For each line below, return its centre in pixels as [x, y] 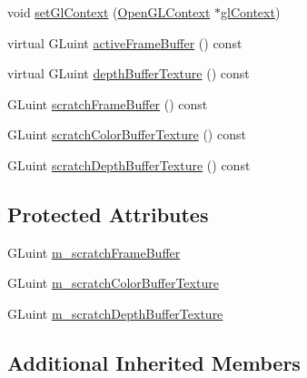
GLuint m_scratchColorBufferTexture [113, 283]
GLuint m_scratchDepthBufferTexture [115, 313]
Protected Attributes [108, 214]
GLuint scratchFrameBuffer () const [108, 103]
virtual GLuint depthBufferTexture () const [129, 73]
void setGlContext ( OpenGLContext [109, 12]
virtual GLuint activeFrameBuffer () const [125, 42]
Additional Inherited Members [154, 362]
